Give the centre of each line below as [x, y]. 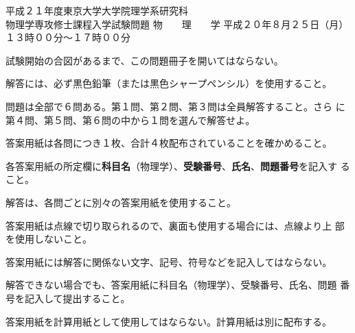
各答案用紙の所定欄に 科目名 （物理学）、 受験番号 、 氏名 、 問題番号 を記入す [171, 165]
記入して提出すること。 [77, 298]
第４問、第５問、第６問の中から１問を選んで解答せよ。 [130, 120]
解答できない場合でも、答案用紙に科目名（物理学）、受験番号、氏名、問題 [171, 285]
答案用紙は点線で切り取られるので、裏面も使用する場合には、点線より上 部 [175, 225]
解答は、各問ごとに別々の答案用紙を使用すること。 [121, 202]
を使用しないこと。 [49, 239]
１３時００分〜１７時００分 [68, 37]
